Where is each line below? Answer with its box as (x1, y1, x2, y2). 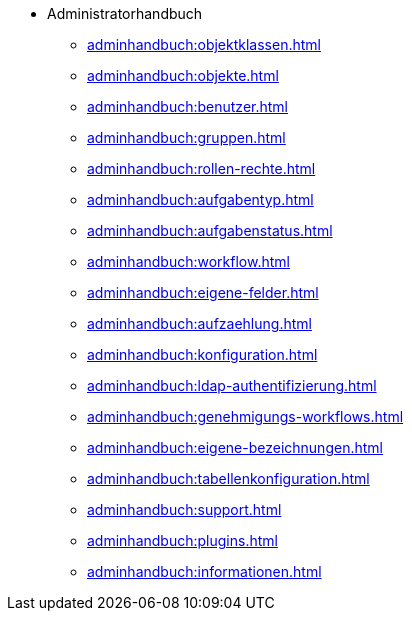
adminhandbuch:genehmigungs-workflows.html (87, 408, 404, 425)
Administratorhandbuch (47, 5, 203, 22)
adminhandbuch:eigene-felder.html (87, 284, 319, 301)
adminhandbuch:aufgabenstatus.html (87, 222, 333, 239)
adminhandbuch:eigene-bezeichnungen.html (87, 439, 383, 456)
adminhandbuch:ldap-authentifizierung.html (87, 377, 377, 394)
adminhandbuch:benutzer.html (87, 98, 288, 115)
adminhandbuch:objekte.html (87, 67, 279, 84)
